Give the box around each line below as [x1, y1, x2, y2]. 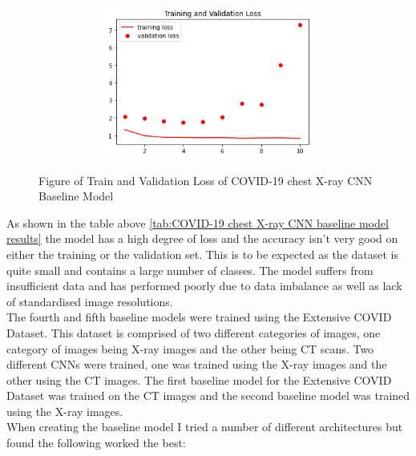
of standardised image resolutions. [6, 293, 173, 309]
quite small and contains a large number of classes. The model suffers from [6, 261, 374, 278]
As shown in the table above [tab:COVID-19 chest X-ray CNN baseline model [6, 214, 389, 231]
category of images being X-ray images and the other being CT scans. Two [6, 340, 374, 357]
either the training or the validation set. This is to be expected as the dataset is [6, 245, 398, 262]
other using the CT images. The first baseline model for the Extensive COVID [6, 371, 392, 388]
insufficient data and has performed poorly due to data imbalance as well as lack [6, 277, 402, 294]
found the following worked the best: [6, 434, 186, 451]
